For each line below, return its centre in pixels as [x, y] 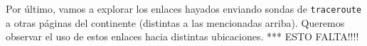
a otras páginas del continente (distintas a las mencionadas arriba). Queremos [175, 22]
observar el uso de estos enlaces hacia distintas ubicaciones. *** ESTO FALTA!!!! [182, 36]
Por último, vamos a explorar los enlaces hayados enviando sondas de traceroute [184, 8]
